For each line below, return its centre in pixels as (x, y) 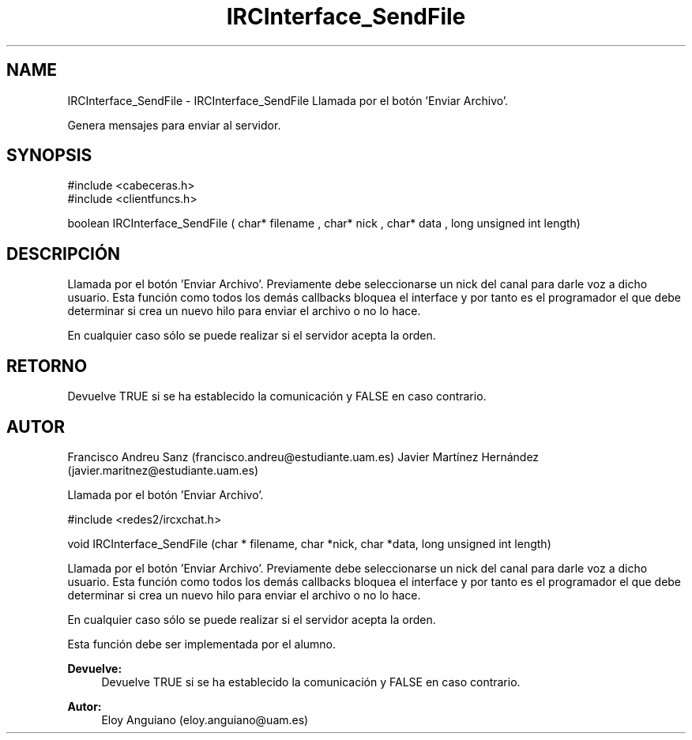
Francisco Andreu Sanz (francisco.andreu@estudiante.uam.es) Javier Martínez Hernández (303, 456)
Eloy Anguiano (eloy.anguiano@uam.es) (205, 719)
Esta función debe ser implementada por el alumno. (202, 644)
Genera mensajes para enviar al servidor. (174, 125)
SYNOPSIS (49, 156)
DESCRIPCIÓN (64, 254)
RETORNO (47, 366)
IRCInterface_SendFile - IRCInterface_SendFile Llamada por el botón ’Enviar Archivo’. (288, 100)
